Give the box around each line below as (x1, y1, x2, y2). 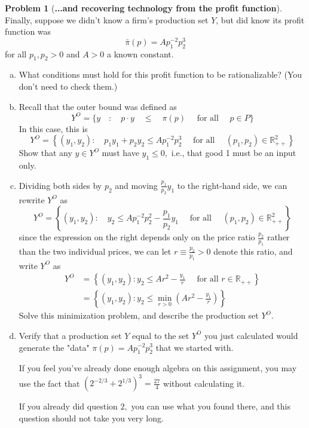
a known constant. (106, 47, 174, 60)
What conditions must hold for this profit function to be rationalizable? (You (19, 68, 302, 81)
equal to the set (131, 329, 189, 341)
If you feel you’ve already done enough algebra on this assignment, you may (19, 362, 297, 374)
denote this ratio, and (213, 244, 293, 257)
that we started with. (155, 341, 234, 353)
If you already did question (19, 400, 118, 412)
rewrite (19, 193, 45, 206)
